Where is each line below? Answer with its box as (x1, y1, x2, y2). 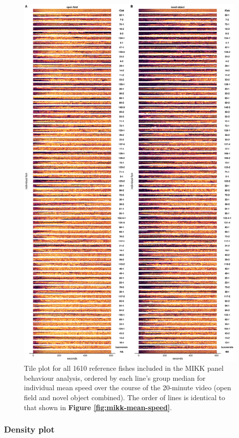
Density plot (4, 423, 55, 436)
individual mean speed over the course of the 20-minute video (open (24, 382, 231, 393)
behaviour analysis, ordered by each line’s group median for (24, 372, 206, 383)
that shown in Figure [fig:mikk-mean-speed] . (24, 402, 172, 412)
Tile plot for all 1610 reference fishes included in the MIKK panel (24, 363, 224, 373)
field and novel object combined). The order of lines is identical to (24, 392, 225, 403)
